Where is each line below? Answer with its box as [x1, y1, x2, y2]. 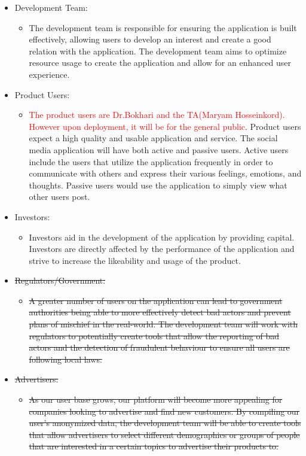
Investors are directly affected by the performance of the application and [29, 242, 295, 255]
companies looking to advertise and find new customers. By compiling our [29, 405, 300, 417]
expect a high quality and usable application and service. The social [29, 132, 278, 144]
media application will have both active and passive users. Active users [29, 143, 289, 156]
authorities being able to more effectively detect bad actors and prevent [29, 306, 291, 318]
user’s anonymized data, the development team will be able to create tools [29, 417, 301, 429]
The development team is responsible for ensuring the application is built [29, 21, 297, 34]
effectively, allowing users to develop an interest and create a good [29, 33, 271, 45]
